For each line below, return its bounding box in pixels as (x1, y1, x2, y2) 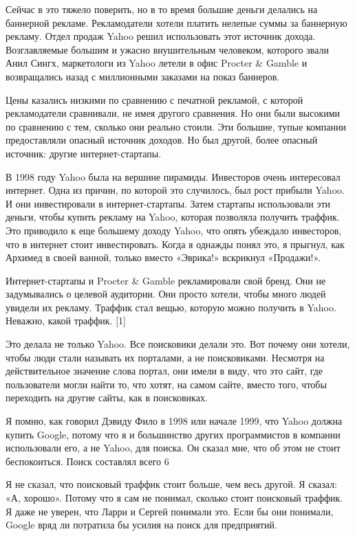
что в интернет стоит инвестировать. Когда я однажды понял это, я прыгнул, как (6, 236, 345, 251)
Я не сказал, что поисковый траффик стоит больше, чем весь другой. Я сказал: (6, 477, 337, 491)
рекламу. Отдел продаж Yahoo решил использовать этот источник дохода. (6, 29, 316, 43)
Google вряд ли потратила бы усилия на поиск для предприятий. (6, 517, 277, 532)
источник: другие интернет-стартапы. (6, 146, 162, 160)
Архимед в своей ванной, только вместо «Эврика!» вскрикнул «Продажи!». (6, 250, 321, 265)
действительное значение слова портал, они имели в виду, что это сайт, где (6, 364, 323, 378)
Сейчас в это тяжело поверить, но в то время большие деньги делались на (6, 2, 318, 16)
